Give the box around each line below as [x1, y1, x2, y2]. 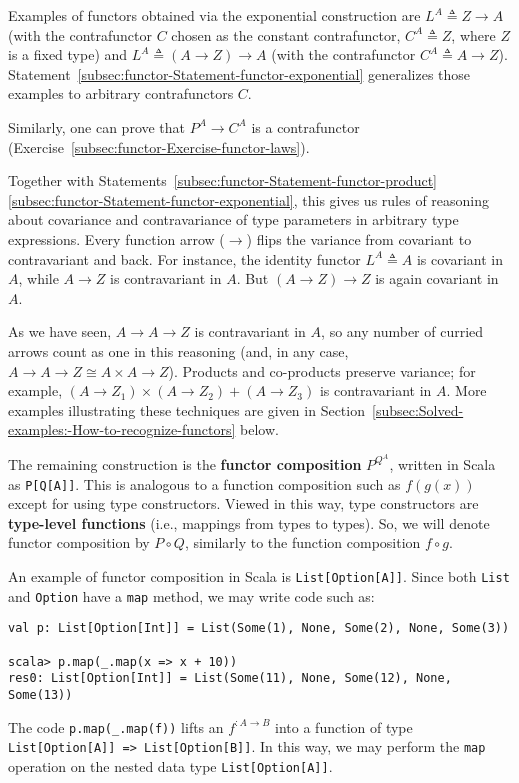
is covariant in [416, 248, 504, 269]
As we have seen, [8, 321, 112, 342]
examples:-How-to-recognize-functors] [8, 419, 236, 440]
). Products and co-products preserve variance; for [168, 360, 476, 381]
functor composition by [8, 532, 150, 553]
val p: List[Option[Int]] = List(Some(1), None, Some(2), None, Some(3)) [8, 621, 510, 636]
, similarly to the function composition [184, 532, 421, 553]
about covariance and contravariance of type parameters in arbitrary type [8, 209, 459, 230]
